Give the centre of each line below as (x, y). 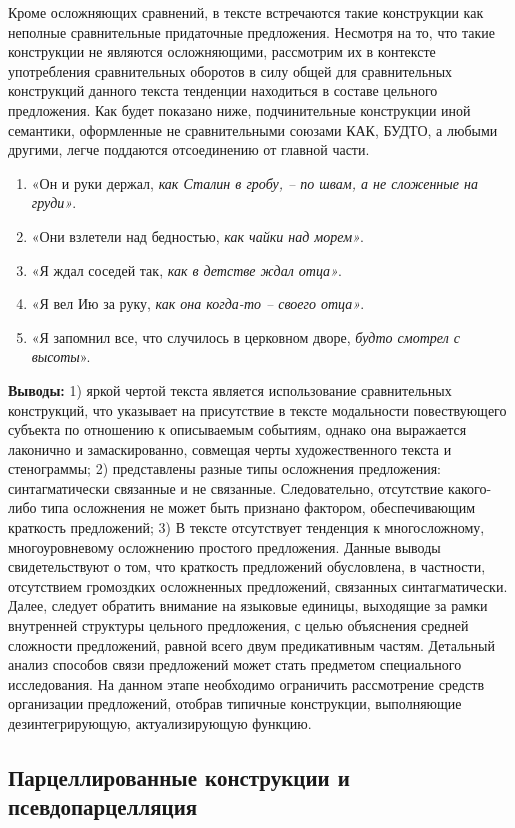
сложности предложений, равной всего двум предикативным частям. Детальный (251, 644)
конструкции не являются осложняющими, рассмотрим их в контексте (222, 51)
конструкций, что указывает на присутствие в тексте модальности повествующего (257, 409)
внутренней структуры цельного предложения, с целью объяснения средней (238, 625)
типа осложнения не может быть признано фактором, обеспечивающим (258, 507)
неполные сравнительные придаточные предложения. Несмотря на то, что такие (252, 31)
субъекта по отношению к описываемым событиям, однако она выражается (237, 429)
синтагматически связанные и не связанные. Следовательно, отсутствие (226, 487)
